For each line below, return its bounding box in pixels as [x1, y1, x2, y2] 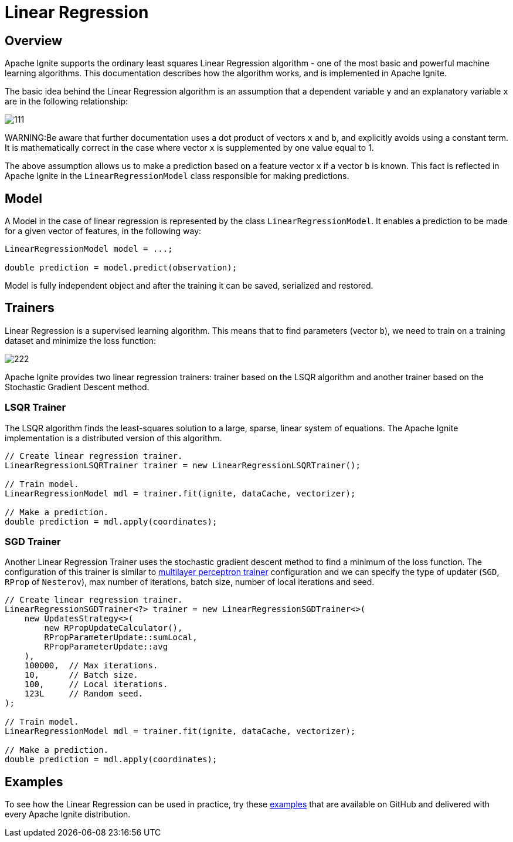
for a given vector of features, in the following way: [5, 226, 202, 236]
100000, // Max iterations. [24, 661, 158, 671]
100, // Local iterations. [24, 679, 168, 689]
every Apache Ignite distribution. [5, 809, 131, 820]
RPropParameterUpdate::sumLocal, [44, 633, 198, 643]
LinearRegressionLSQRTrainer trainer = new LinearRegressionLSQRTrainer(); [5, 460, 361, 470]
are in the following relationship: [5, 96, 128, 107]
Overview [5, 33, 63, 48]
